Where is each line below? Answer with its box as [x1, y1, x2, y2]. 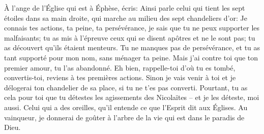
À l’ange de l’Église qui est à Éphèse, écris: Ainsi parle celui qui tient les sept [4, 3, 245, 13]
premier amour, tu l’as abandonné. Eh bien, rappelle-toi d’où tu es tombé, [4, 62, 236, 73]
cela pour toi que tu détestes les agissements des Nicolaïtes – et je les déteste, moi [4, 92, 259, 103]
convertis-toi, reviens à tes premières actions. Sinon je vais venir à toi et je [4, 72, 236, 83]
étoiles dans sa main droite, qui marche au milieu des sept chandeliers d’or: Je [4, 12, 247, 23]
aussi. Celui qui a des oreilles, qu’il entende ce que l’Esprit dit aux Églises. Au [4, 102, 248, 112]
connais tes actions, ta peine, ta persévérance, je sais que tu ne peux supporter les [4, 22, 260, 33]
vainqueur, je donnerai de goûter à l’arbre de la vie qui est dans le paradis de [4, 112, 245, 122]
